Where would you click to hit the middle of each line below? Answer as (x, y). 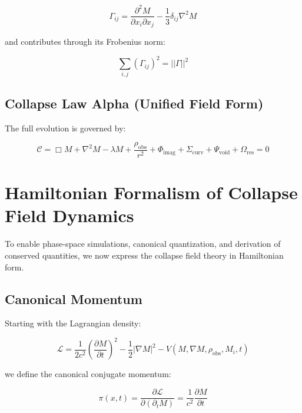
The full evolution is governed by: (65, 128)
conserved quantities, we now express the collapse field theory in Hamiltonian (144, 255)
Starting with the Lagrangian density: (73, 323)
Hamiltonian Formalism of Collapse (151, 192)
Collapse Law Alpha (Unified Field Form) (134, 103)
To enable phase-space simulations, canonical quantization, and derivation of (143, 244)
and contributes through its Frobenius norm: (85, 42)
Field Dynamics (69, 215)
